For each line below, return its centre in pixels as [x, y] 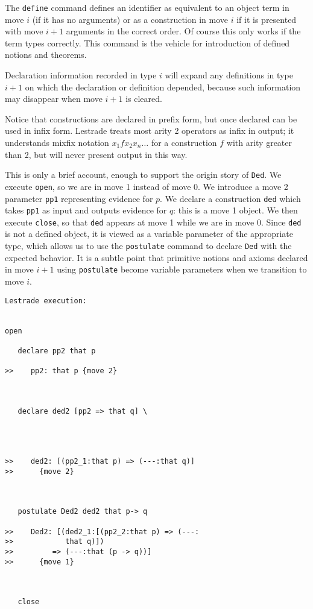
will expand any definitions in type [229, 75]
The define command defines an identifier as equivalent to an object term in [147, 7]
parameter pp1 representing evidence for [79, 198]
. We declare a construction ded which [230, 198]
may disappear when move [54, 99]
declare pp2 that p [57, 351]
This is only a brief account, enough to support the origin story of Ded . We [143, 175]
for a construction [184, 142]
